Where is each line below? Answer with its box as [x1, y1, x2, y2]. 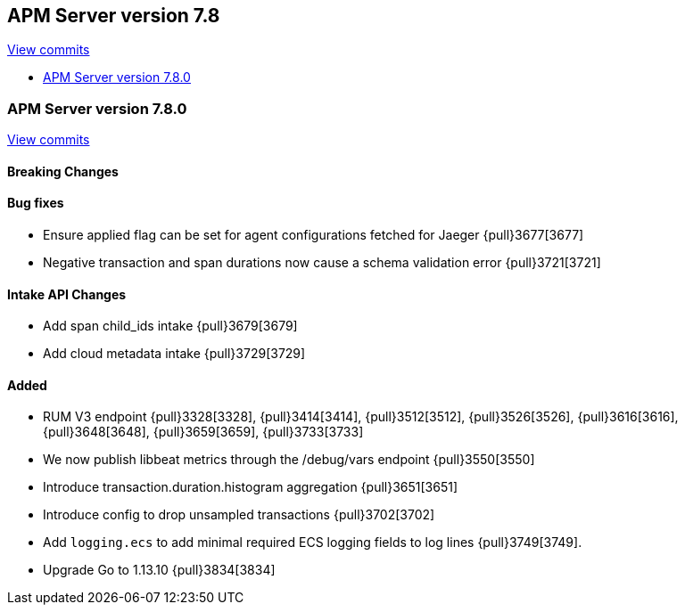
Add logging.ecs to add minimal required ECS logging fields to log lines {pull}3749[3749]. [43, 534, 582, 551]
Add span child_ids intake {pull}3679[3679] [43, 318, 298, 334]
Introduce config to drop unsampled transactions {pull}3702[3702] [43, 507, 435, 523]
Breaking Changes [7, 163, 119, 179]
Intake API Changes [7, 286, 127, 302]
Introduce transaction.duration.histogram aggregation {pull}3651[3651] [43, 479, 458, 495]
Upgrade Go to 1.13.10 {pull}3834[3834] [43, 562, 276, 578]
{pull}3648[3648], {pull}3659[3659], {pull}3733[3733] [43, 424, 364, 440]
